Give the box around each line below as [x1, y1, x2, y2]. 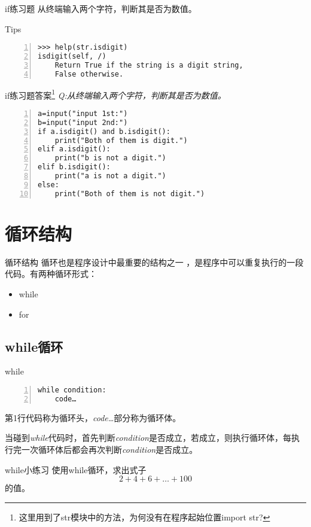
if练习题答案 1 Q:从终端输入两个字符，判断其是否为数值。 [5, 87, 226, 101]
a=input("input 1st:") [38, 109, 128, 118]
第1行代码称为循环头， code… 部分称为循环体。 [5, 411, 181, 424]
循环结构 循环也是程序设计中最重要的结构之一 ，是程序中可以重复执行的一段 [5, 255, 304, 268]
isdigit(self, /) [38, 52, 106, 61]
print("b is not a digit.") [54, 154, 166, 163]
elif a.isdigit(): [38, 145, 111, 154]
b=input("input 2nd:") [38, 118, 128, 127]
